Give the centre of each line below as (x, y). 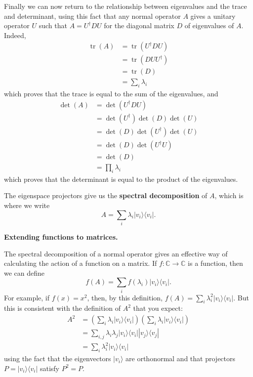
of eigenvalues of (209, 25)
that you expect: (158, 308)
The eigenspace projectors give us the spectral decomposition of (106, 195)
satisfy (49, 368)
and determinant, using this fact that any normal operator (92, 16)
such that (53, 25)
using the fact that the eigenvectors (58, 358)
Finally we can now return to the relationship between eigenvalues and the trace (126, 6)
